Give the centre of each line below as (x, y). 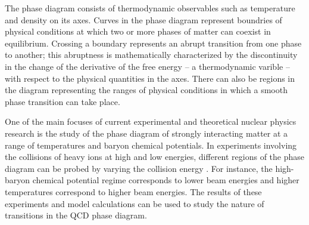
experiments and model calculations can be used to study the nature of (135, 203)
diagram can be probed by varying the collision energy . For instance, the (139, 168)
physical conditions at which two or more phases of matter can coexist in (138, 31)
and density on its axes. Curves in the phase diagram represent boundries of (143, 19)
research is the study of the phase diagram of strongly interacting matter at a (146, 133)
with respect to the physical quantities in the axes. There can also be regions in (150, 78)
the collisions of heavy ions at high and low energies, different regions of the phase (155, 157)
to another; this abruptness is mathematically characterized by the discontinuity (151, 55)
